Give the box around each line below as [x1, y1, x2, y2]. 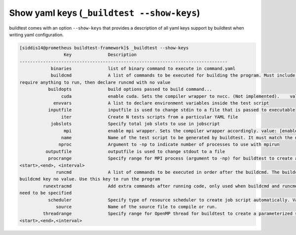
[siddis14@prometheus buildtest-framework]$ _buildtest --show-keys [19, 45, 189, 50]
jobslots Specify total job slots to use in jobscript [50, 121, 220, 127]
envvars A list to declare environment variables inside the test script [53, 100, 269, 106]
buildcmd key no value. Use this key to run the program [19, 176, 160, 182]
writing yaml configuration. [9, 32, 64, 38]
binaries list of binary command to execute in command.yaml [50, 66, 236, 72]
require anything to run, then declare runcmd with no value [19, 79, 171, 85]
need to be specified [19, 190, 72, 196]
